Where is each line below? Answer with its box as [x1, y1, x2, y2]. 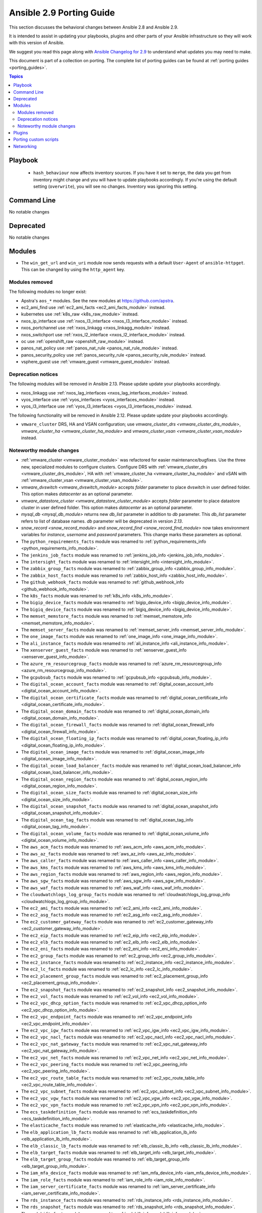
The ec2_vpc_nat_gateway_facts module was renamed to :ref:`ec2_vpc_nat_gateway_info [21, 1041, 207, 1047]
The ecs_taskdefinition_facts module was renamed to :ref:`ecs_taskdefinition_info [21, 1109, 197, 1115]
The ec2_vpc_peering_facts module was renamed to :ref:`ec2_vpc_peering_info [21, 1061, 188, 1067]
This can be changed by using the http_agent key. [21, 267, 126, 273]
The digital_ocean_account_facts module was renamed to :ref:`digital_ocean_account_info [21, 681, 213, 687]
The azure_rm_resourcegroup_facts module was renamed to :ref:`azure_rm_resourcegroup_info [21, 660, 222, 667]
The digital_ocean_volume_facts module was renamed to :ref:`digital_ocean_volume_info [21, 830, 209, 836]
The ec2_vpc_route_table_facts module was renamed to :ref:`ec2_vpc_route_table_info [21, 1075, 205, 1081]
